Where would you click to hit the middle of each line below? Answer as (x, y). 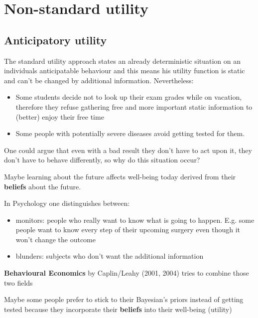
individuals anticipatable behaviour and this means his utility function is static (125, 71)
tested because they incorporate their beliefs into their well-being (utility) (118, 309)
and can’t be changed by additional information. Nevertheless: (99, 80)
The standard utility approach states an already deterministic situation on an (123, 61)
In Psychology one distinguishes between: (67, 203)
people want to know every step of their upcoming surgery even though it (128, 230)
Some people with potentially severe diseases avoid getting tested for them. (130, 133)
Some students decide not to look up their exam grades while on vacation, (129, 97)
